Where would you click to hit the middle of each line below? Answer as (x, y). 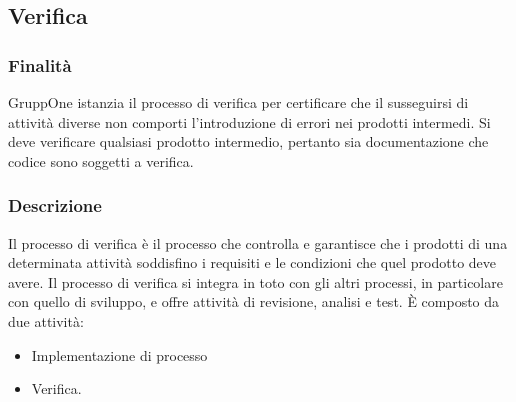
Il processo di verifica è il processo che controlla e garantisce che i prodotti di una (258, 242)
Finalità (40, 64)
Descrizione (55, 205)
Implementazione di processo (119, 354)
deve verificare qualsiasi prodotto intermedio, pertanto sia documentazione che (248, 141)
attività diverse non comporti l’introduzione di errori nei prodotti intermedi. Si (249, 121)
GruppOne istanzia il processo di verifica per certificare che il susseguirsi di (238, 102)
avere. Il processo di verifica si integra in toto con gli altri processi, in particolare (255, 281)
